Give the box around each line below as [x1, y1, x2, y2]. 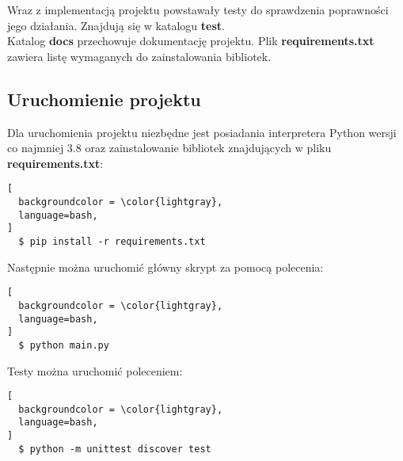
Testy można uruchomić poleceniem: [7, 362, 183, 379]
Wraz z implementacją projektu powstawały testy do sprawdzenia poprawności [7, 2, 389, 17]
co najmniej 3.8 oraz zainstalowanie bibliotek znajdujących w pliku [7, 139, 332, 156]
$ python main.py [18, 339, 109, 351]
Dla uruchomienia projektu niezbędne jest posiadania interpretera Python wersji [7, 124, 397, 140]
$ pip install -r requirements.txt [18, 235, 206, 247]
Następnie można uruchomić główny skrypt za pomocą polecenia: [7, 258, 324, 275]
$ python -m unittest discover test [18, 443, 211, 455]
